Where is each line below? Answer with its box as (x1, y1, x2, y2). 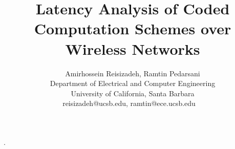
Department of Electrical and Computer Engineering (50, 78, 216, 89)
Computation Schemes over (34, 18, 231, 39)
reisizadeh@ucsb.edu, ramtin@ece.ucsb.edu (62, 98, 196, 109)
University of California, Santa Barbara (71, 88, 195, 98)
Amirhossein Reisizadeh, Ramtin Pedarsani (65, 68, 200, 78)
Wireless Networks (65, 38, 200, 59)
